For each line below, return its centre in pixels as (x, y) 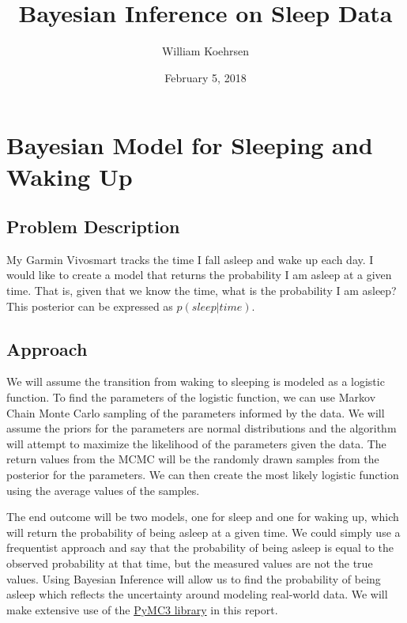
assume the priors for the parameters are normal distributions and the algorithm (202, 428)
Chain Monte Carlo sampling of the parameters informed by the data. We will (196, 412)
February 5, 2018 (205, 77)
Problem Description (93, 227)
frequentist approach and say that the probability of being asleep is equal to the (200, 547)
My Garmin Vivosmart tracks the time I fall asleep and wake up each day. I (190, 259)
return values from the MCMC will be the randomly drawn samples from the (193, 459)
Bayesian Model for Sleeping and (190, 145)
